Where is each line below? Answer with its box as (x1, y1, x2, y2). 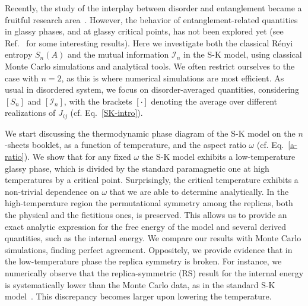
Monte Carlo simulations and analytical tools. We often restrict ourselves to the (5, 59, 295, 72)
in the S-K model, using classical (183, 48, 302, 61)
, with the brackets (63, 94, 132, 107)
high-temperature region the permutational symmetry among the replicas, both (5, 197, 293, 209)
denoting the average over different (151, 94, 278, 107)
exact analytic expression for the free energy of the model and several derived (5, 220, 287, 232)
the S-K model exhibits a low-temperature (141, 150, 296, 162)
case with (5, 71, 39, 84)
